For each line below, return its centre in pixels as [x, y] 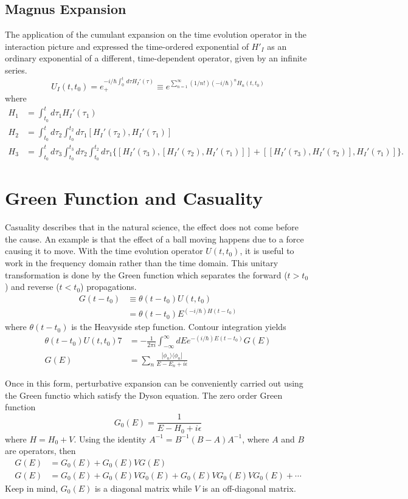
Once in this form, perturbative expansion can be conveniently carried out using [154, 383]
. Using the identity [110, 439]
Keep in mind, [32, 488]
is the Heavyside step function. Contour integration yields [179, 327]
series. [16, 70]
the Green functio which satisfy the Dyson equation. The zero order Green [144, 395]
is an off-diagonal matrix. [249, 488]
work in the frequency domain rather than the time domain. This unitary [142, 263]
